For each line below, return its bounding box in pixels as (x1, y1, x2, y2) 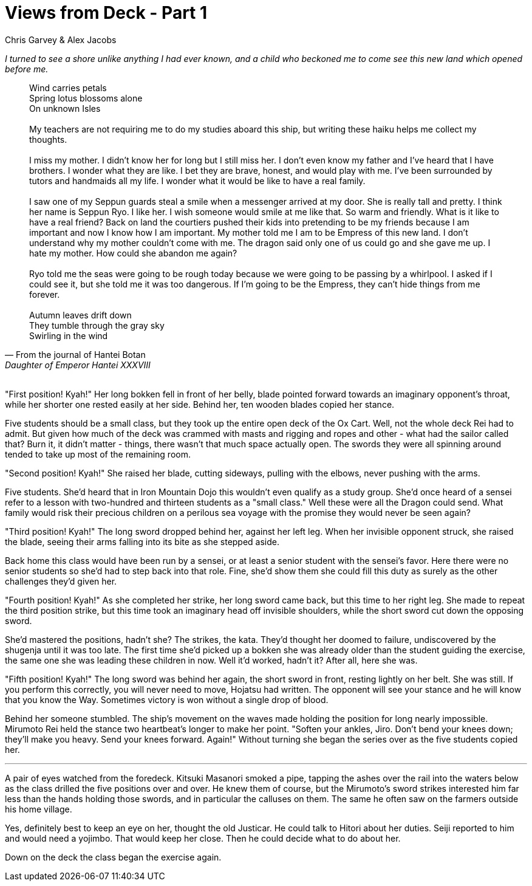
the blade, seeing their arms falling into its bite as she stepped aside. (5, 536, 280, 547)
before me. (5, 63, 49, 74)
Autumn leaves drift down (29, 309, 132, 320)
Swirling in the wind (29, 330, 108, 341)
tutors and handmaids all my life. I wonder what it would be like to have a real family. (29, 175, 366, 186)
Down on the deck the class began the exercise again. (5, 851, 222, 862)
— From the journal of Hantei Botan (5, 349, 146, 360)
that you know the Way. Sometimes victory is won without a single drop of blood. (5, 694, 329, 705)
